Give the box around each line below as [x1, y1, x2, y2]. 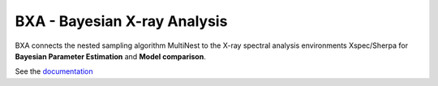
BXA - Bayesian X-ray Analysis [15, 12, 228, 30]
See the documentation [15, 67, 93, 76]
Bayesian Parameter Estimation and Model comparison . [15, 51, 206, 61]
